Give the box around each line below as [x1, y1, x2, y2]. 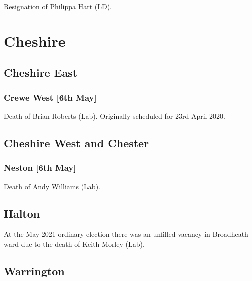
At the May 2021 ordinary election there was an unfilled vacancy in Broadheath [4, 229, 248, 239]
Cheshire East [4, 65, 78, 80]
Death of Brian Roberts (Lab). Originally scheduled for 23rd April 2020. [4, 110, 226, 121]
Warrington [4, 263, 65, 278]
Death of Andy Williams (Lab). [4, 181, 100, 191]
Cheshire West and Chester [4, 135, 149, 150]
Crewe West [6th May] [4, 91, 97, 103]
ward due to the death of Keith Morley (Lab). [4, 238, 145, 249]
